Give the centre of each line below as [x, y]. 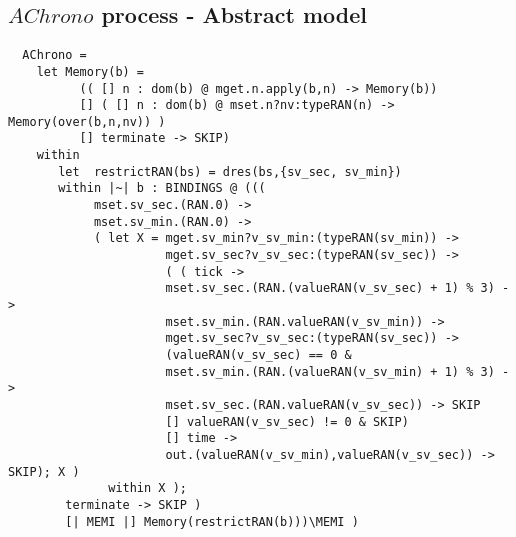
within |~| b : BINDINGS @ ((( [162, 188]
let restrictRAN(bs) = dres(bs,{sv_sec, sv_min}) [230, 171]
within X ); [147, 488]
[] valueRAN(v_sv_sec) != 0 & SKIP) [287, 421]
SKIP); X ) [44, 471]
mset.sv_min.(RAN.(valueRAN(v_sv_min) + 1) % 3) [330, 371]
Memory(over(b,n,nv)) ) [87, 121]
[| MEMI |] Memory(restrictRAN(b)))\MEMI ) [212, 521]
